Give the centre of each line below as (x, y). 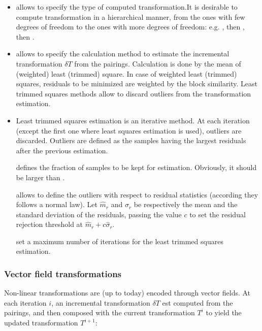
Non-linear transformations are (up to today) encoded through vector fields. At (127, 293)
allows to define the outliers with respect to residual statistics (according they (137, 194)
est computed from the (198, 302)
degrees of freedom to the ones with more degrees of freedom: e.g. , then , (130, 27)
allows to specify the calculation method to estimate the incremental (123, 54)
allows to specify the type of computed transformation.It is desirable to (127, 7)
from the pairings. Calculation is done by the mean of (158, 63)
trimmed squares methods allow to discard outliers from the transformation (134, 93)
